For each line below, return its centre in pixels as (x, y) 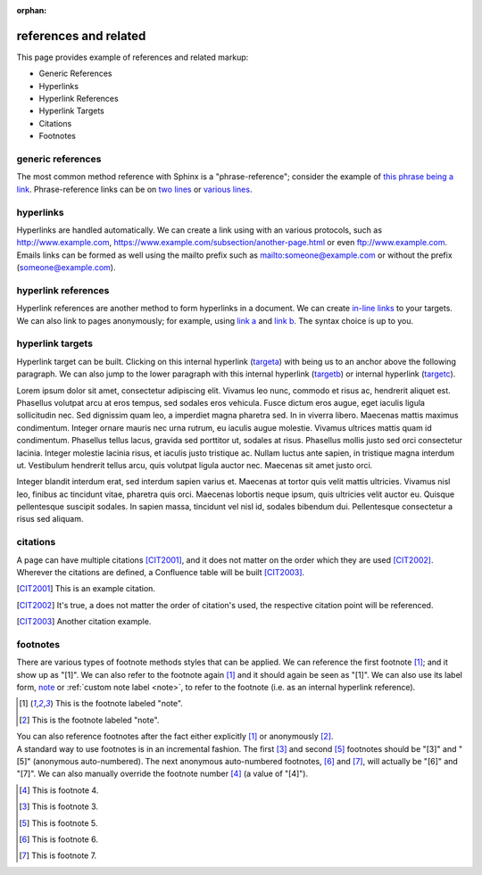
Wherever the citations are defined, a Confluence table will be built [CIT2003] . (161, 572)
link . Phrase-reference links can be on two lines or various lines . (134, 189)
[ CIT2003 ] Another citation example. (84, 622)
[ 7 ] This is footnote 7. (58, 855)
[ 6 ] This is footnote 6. (58, 839)
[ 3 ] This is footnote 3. (58, 806)
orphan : (32, 10)
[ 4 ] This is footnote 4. (59, 790)
